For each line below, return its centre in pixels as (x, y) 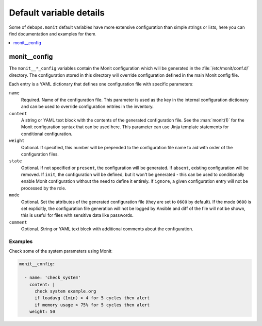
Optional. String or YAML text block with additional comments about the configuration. (107, 229)
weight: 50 (42, 312)
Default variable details (57, 13)
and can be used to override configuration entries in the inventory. (87, 106)
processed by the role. (44, 188)
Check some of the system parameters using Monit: (61, 251)
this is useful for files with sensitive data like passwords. (77, 215)
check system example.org (65, 291)
